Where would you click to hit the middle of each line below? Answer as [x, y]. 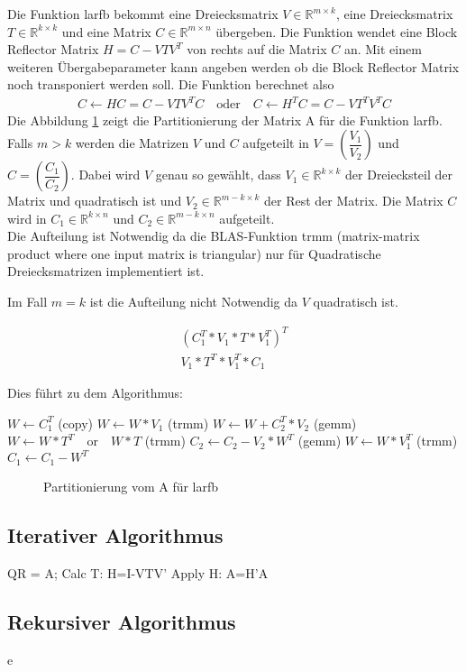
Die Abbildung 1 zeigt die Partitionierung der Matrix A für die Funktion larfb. [225, 120]
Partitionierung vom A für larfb [131, 486]
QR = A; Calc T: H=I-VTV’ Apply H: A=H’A [138, 572]
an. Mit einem [383, 49]
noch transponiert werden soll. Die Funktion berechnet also [171, 84]
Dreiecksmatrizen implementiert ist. [106, 271]
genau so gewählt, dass [218, 175]
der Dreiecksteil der [399, 175]
